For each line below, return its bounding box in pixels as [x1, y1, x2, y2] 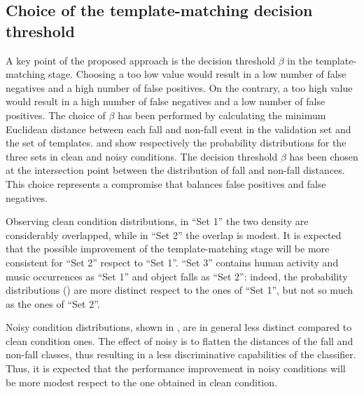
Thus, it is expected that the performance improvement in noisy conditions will [6, 361, 346, 376]
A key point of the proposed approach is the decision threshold [6, 53, 276, 67]
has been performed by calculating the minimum [118, 107, 326, 122]
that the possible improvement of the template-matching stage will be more [6, 241, 330, 256]
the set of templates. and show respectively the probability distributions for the [6, 135, 346, 150]
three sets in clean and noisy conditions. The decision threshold [6, 149, 278, 163]
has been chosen [289, 149, 358, 163]
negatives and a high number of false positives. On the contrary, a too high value [6, 80, 353, 95]
